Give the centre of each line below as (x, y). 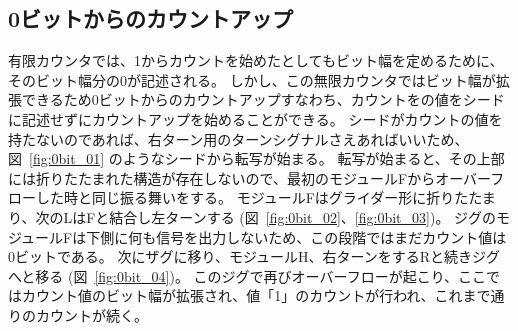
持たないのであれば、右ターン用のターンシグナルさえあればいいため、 (238, 138)
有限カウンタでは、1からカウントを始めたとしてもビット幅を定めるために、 (256, 60)
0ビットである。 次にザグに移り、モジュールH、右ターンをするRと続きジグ (254, 256)
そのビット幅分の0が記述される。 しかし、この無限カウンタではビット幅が (252, 79)
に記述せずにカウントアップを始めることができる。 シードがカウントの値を (255, 118)
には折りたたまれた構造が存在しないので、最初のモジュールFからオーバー (249, 177)
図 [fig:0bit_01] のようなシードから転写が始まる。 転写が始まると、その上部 (256, 158)
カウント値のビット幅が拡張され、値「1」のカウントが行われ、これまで (256, 295)
